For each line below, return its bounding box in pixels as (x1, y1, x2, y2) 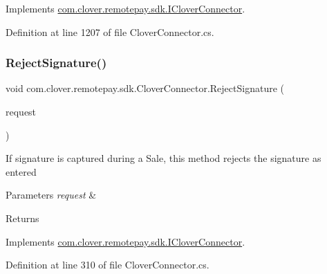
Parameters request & (6, 188, 97, 202)
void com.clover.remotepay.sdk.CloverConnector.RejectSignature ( (6, 81, 284, 95)
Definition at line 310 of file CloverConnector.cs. (6, 257, 209, 272)
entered (6, 164, 37, 179)
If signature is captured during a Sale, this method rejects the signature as (6, 151, 321, 165)
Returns (6, 210, 39, 225)
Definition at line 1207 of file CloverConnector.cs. (6, 24, 214, 39)
